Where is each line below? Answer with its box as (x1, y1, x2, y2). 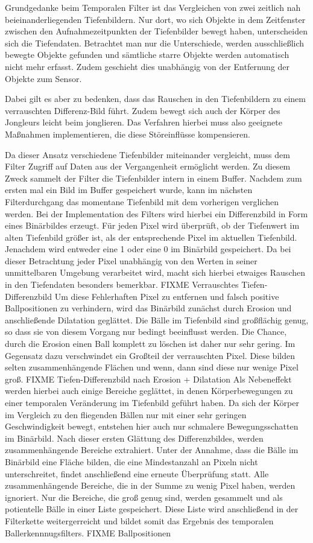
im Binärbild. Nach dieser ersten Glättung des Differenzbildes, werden (5, 431, 264, 444)
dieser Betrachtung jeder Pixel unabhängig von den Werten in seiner (5, 254, 258, 267)
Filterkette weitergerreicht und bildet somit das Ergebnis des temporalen (5, 514, 274, 527)
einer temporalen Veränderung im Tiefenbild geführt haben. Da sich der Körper (5, 396, 299, 408)
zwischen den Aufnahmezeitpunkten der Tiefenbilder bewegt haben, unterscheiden (5, 25, 308, 37)
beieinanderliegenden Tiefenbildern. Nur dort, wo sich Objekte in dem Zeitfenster (5, 13, 306, 25)
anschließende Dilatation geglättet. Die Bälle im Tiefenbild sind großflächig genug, (5, 313, 309, 326)
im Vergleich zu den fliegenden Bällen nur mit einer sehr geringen (5, 408, 247, 421)
